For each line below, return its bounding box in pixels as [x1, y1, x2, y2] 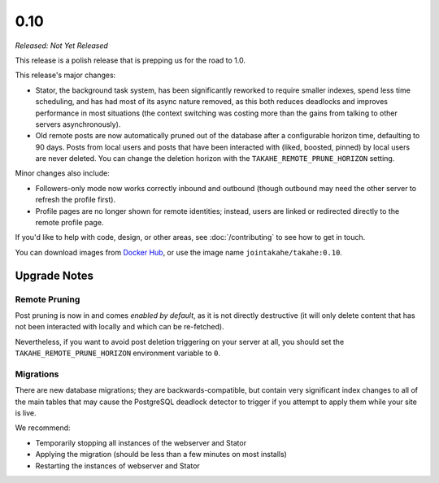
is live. [15, 408, 37, 418]
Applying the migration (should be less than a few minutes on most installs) [35, 450, 288, 459]
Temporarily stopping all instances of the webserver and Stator [35, 437, 247, 447]
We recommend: [15, 423, 71, 433]
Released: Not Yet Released [15, 41, 109, 50]
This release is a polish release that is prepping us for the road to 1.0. [15, 55, 246, 65]
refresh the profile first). [35, 195, 116, 205]
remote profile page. [35, 218, 104, 228]
